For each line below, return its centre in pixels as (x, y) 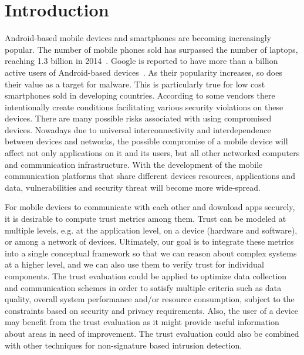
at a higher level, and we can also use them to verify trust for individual (134, 264)
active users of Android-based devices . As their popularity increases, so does (143, 72)
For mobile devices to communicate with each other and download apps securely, (150, 207)
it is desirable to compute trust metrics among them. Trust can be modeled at (146, 219)
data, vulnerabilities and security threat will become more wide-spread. (133, 187)
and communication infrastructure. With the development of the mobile (134, 164)
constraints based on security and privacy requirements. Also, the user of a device (152, 310)
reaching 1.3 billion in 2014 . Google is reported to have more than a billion (141, 61)
